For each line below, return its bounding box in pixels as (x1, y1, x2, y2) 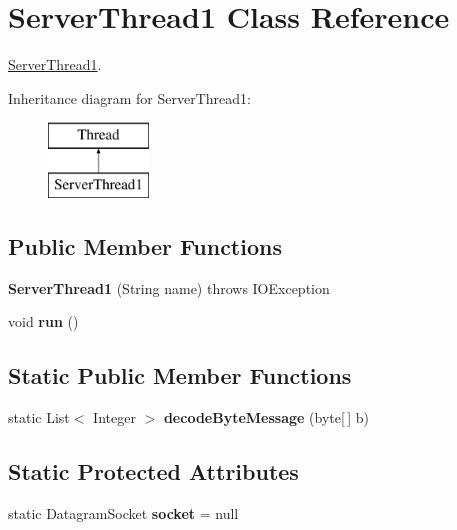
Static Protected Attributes (8, 456, 299, 487)
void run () (8, 311, 79, 332)
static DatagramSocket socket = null (8, 502, 239, 523)
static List (8, 407, 70, 428)
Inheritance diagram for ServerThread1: (8, 87, 251, 108)
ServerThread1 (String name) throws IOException (8, 277, 330, 298)
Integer (93, 407, 136, 428)
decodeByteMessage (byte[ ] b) (163, 407, 370, 428)
